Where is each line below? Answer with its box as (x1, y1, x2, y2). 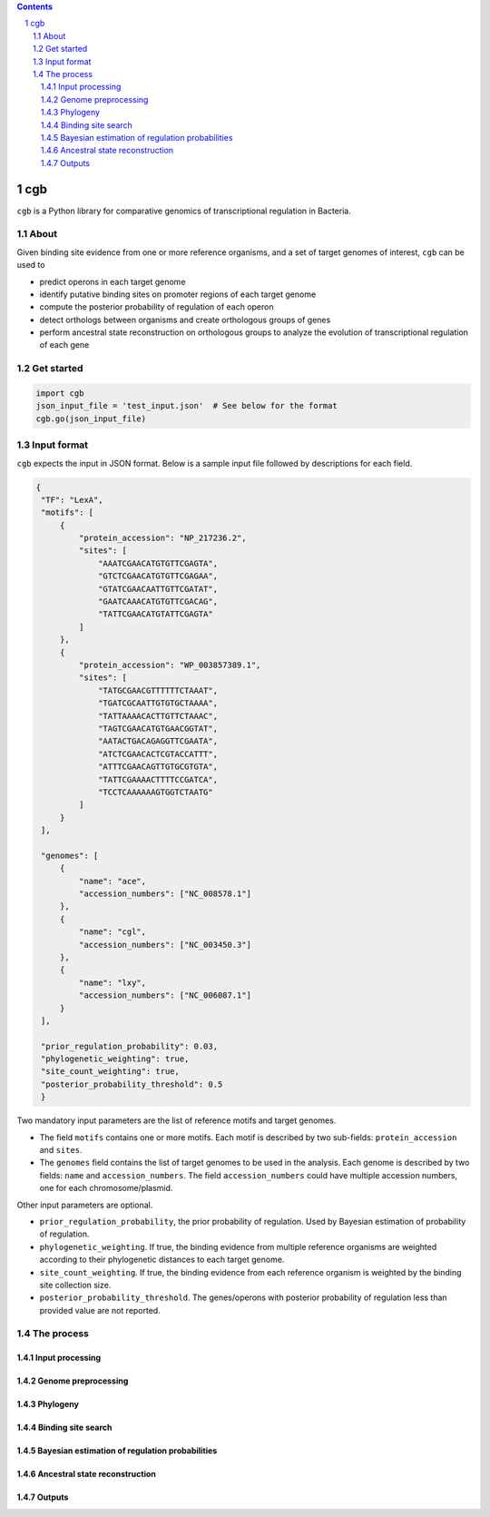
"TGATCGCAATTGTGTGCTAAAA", (98, 698, 218, 708)
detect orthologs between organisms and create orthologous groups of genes (39, 314, 331, 325)
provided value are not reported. (39, 1305, 161, 1315)
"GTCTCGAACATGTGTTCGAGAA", (98, 571, 218, 581)
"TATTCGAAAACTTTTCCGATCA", (98, 774, 218, 784)
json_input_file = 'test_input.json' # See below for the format (35, 400, 338, 411)
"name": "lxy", (78, 977, 147, 988)
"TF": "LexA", (41, 495, 103, 505)
